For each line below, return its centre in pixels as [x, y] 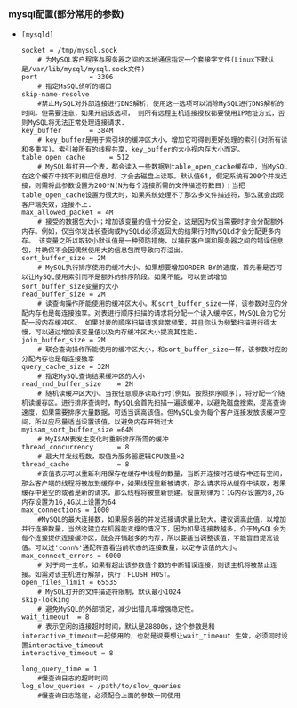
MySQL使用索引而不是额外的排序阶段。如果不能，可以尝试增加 [131, 277]
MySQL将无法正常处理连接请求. [76, 123]
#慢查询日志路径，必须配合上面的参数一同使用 [109, 696]
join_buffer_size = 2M [63, 341]
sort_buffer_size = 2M [63, 259]
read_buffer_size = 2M [63, 295]
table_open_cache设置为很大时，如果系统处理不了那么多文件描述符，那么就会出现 [153, 195]
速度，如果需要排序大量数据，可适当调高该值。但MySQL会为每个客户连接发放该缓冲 [150, 413]
